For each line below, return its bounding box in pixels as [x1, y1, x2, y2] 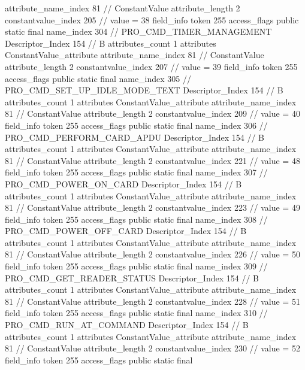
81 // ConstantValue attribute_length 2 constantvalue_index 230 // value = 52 [5, 342, 300, 354]
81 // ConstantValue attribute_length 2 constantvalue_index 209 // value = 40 [5, 107, 300, 120]
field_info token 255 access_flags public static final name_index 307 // [5, 166, 268, 178]
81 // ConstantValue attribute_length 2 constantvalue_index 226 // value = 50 [5, 248, 300, 260]
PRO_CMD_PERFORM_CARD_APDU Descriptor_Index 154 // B [5, 131, 265, 143]
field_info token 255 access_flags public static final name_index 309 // [5, 260, 268, 272]
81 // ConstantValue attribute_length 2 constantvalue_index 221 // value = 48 [5, 154, 300, 166]
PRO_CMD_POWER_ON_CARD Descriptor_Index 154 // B [5, 177, 242, 190]
